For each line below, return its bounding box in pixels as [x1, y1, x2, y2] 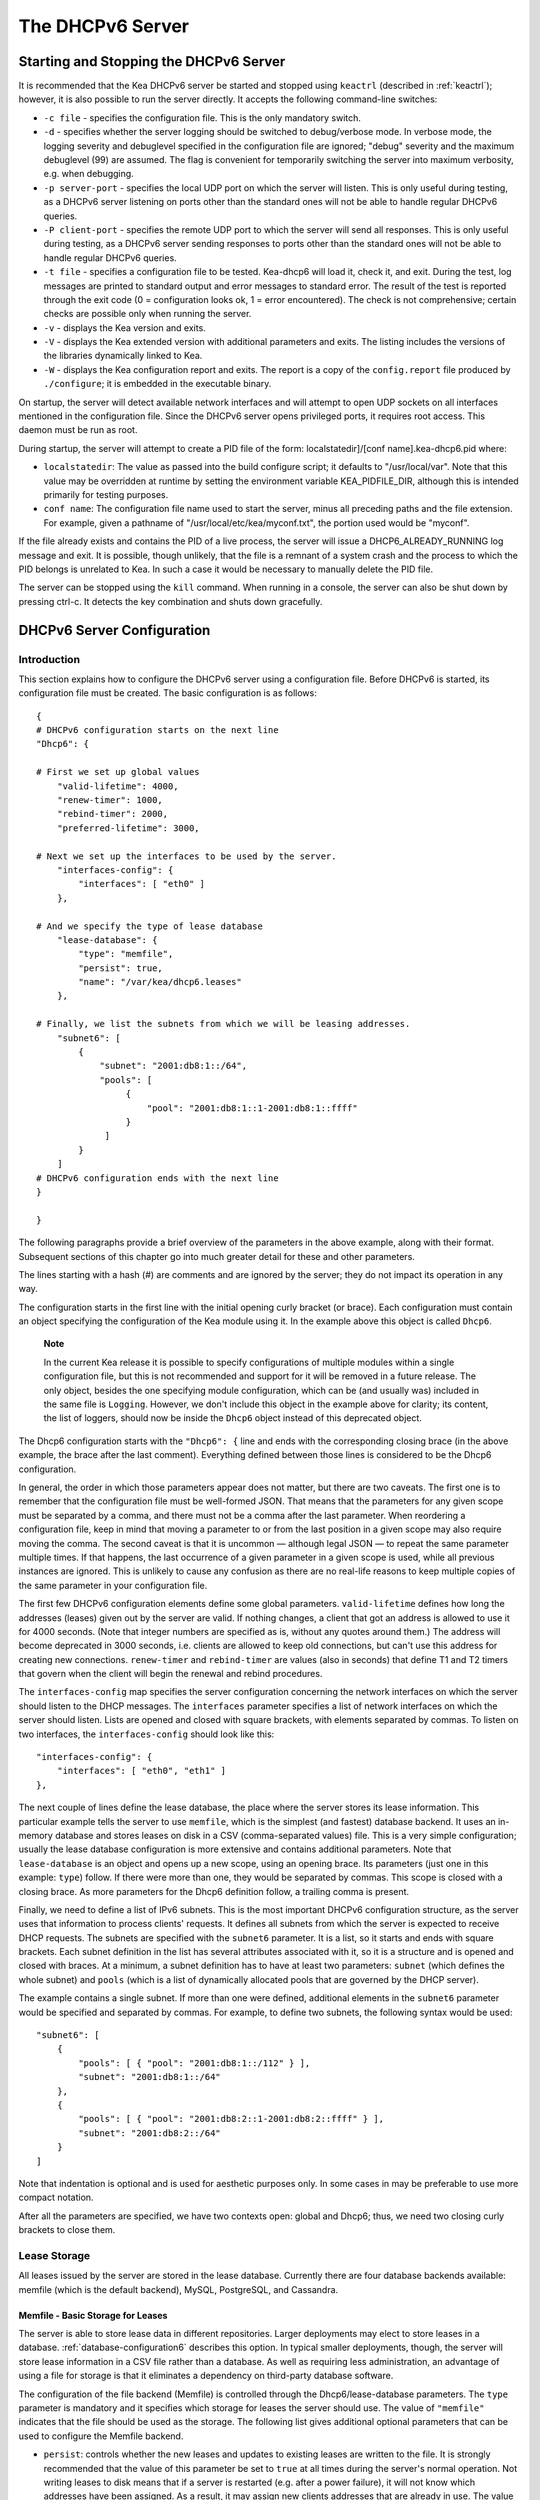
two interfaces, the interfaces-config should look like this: [18, 1728, 275, 1740]
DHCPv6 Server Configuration [18, 621, 211, 639]
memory [18, 1829, 54, 1841]
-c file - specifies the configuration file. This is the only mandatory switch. [43, 111, 362, 124]
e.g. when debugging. [43, 168, 134, 180]
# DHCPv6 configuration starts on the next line [36, 725, 279, 736]
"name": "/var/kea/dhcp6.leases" [78, 976, 242, 988]
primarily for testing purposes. [43, 489, 169, 500]
